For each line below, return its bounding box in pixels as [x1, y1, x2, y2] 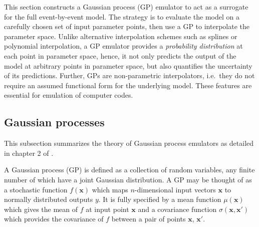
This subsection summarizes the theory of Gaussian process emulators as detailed [4, 138, 254, 148]
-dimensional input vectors [134, 184, 216, 194]
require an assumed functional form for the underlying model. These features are [4, 80, 252, 90]
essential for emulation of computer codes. [4, 90, 133, 100]
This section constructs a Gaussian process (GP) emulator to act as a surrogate [4, 2, 248, 12]
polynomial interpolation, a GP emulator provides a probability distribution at [4, 41, 243, 51]
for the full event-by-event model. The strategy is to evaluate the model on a [4, 11, 239, 22]
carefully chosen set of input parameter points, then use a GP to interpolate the [4, 21, 249, 32]
